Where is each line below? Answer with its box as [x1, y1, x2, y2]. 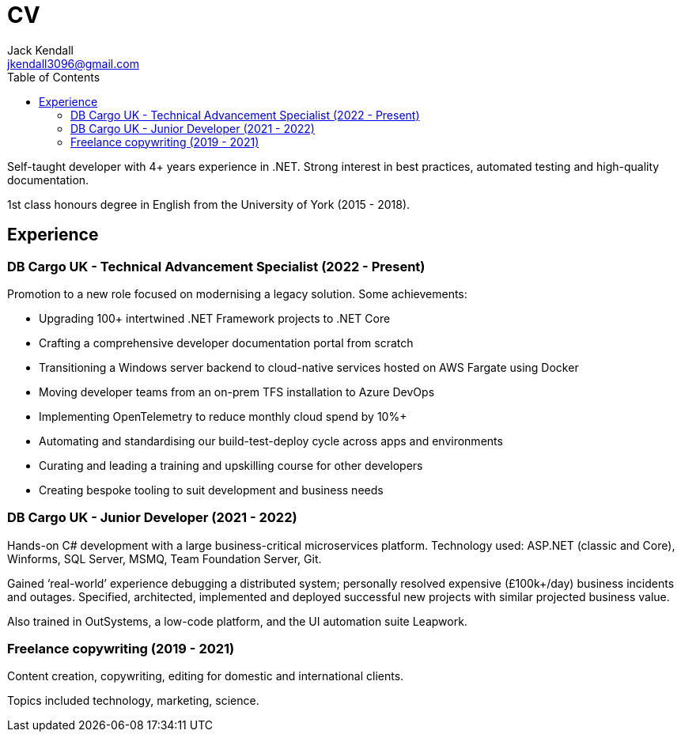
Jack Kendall [7, 43, 74, 57]
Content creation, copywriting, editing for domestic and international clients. [7, 669, 404, 683]
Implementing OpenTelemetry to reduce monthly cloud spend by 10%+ [39, 409, 407, 423]
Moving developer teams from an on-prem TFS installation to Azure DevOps [39, 384, 435, 399]
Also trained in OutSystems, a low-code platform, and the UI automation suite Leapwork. [7, 614, 467, 628]
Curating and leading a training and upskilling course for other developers [39, 458, 423, 472]
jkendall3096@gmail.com [7, 56, 139, 70]
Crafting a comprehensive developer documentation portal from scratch [39, 335, 414, 350]
